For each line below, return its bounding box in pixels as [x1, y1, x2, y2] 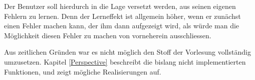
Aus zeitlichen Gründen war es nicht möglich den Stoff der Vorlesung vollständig [4, 47, 251, 57]
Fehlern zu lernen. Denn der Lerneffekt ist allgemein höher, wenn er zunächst [4, 10, 241, 21]
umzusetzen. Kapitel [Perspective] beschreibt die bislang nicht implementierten [4, 56, 246, 67]
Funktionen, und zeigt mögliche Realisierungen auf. [4, 66, 161, 77]
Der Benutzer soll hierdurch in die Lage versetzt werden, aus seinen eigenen [4, 1, 236, 11]
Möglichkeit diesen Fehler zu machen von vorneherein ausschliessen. [4, 30, 211, 40]
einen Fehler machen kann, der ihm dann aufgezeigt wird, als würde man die [4, 20, 239, 31]
